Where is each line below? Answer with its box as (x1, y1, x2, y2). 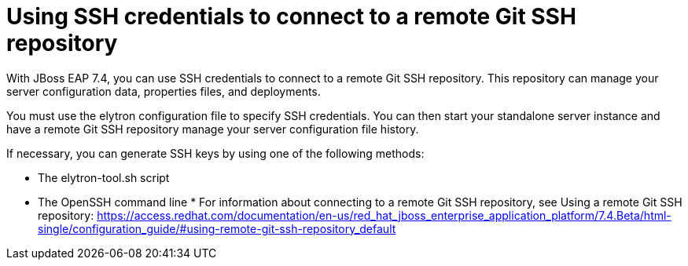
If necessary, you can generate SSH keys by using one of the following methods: (6, 146, 425, 160)
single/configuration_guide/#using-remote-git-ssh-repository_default (38, 221, 396, 235)
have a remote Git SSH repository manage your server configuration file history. (6, 122, 419, 136)
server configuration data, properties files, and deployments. (6, 84, 321, 98)
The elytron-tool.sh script (38, 170, 170, 184)
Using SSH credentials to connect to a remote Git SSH (6, 3, 576, 30)
